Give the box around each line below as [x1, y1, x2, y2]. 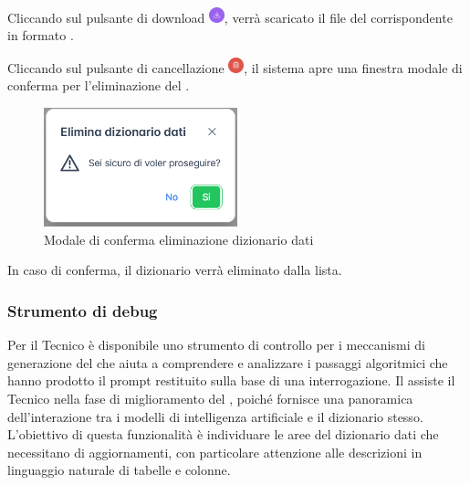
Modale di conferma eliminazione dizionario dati [44, 229, 314, 248]
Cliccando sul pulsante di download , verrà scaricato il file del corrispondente [7, 7, 453, 26]
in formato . [7, 26, 74, 45]
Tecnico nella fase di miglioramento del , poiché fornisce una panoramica [7, 388, 413, 407]
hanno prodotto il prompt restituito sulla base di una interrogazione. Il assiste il [7, 371, 455, 390]
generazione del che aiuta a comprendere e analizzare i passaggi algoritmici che [7, 353, 448, 372]
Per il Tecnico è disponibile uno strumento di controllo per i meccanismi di [7, 335, 425, 354]
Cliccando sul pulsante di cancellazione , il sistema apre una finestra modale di [7, 58, 463, 77]
